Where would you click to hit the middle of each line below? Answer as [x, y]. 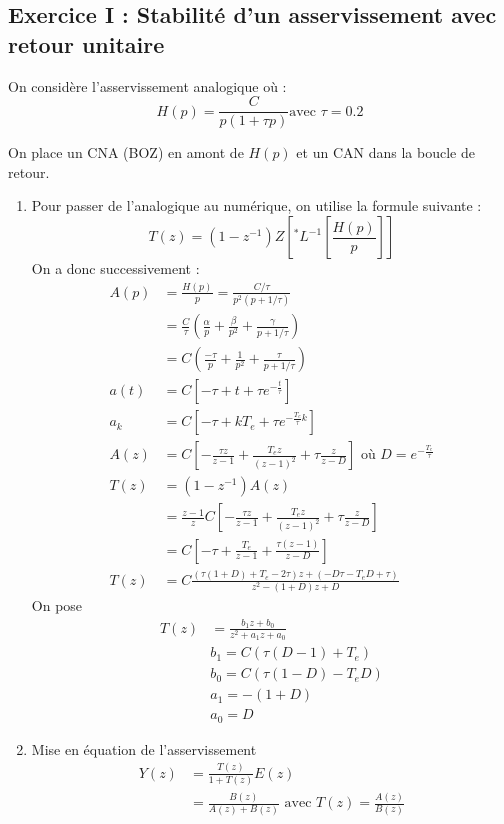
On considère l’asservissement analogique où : [147, 85]
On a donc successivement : [115, 268]
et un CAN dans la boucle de [385, 152]
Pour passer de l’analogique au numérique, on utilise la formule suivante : [256, 205]
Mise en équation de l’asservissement [144, 748]
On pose [57, 605]
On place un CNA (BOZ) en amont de [126, 152]
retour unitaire [86, 43]
